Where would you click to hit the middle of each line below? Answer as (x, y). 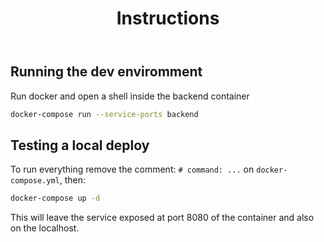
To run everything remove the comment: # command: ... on (132, 169)
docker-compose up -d (55, 198)
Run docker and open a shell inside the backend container (130, 96)
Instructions (168, 18)
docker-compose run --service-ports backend (104, 114)
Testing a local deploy (80, 145)
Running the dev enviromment (106, 72)
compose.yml (35, 181)
